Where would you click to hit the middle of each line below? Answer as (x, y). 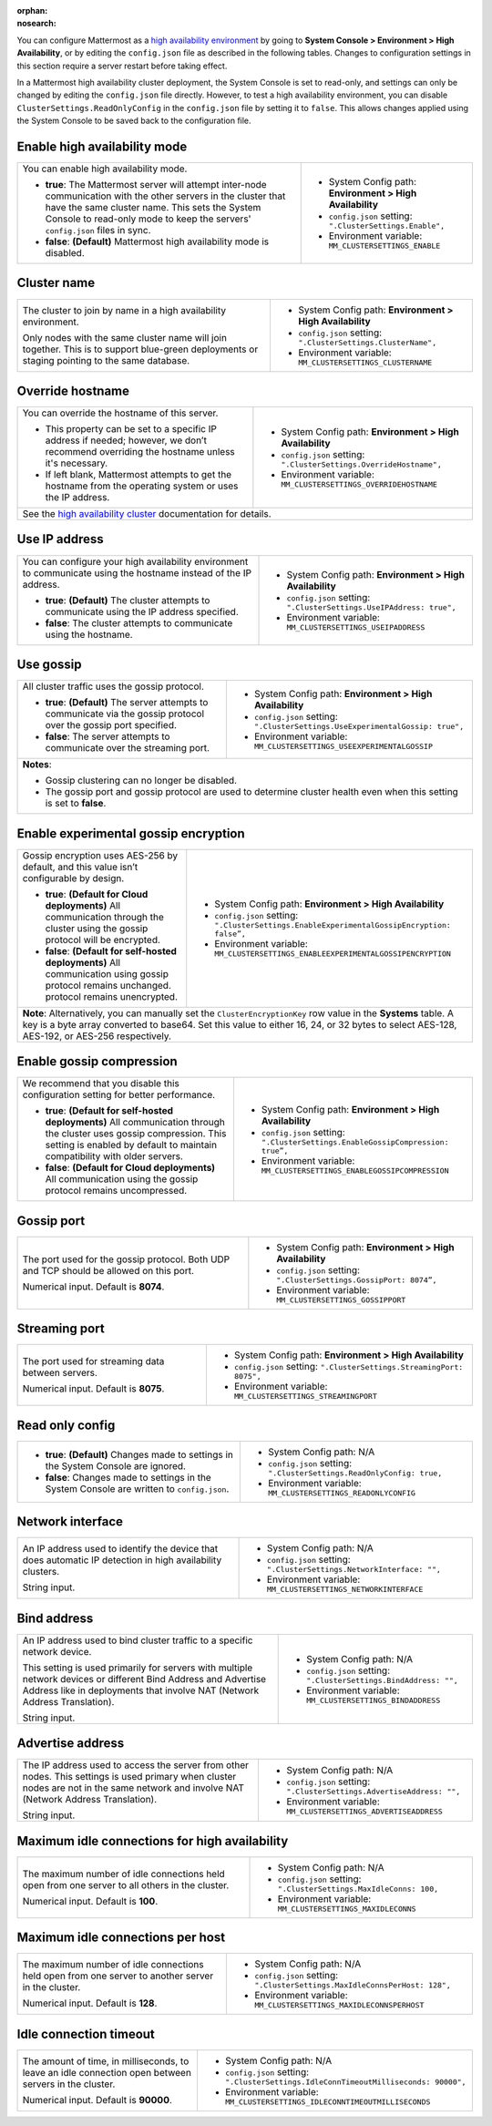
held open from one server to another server (118, 1976)
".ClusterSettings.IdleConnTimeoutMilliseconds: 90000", (345, 2082)
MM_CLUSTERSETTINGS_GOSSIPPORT (341, 1300)
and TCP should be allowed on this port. (108, 1270)
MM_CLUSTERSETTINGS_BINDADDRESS (374, 1700)
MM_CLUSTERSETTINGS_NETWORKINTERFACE (345, 1590)
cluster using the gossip (97, 928)
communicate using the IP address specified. (142, 611)
